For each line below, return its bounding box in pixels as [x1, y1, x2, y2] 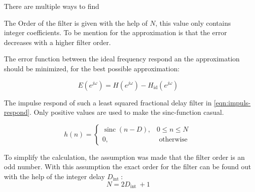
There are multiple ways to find [4, 1, 100, 11]
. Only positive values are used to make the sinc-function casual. [29, 107, 224, 117]
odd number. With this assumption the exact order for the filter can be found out [4, 161, 251, 172]
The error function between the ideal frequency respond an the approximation [4, 53, 240, 64]
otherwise [159, 136, 188, 144]
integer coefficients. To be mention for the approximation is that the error [4, 27, 227, 38]
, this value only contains [155, 17, 231, 28]
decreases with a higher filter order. [4, 37, 111, 47]
